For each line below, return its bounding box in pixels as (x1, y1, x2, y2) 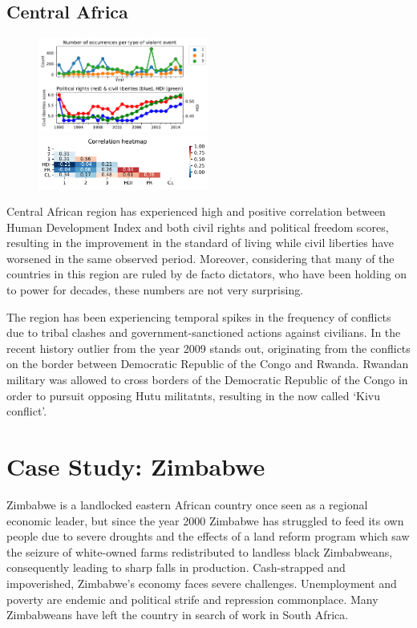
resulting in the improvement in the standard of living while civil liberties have (6, 234, 395, 251)
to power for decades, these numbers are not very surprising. (6, 282, 304, 298)
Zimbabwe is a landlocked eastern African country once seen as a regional (6, 496, 368, 513)
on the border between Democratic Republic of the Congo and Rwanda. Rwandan (6, 355, 409, 372)
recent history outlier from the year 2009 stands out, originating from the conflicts (6, 339, 411, 356)
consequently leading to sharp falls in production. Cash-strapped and (6, 559, 346, 576)
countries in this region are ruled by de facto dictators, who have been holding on (6, 265, 407, 282)
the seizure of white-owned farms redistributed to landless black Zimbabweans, (6, 543, 393, 560)
